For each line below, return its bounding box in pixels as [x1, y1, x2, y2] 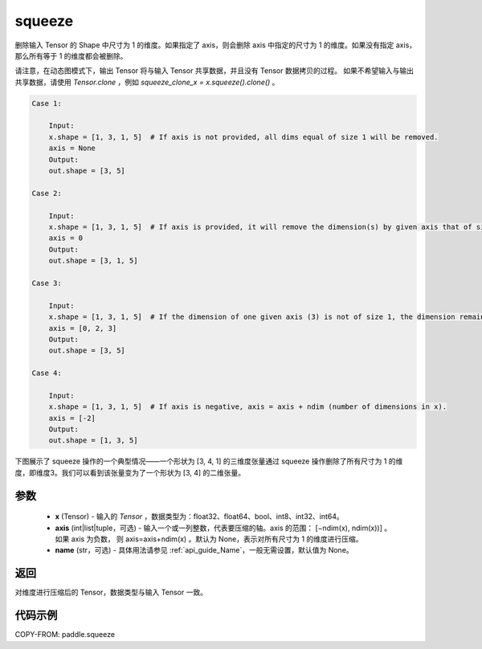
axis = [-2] [48, 414, 96, 422]
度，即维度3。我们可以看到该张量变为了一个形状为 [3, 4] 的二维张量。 [14, 467, 246, 477]
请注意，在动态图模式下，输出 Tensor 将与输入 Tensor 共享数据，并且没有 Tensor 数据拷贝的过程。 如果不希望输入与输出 [14, 66, 414, 76]
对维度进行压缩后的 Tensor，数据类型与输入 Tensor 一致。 [14, 587, 208, 598]
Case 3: [31, 278, 62, 288]
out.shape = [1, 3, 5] [48, 436, 138, 445]
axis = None [48, 144, 96, 153]
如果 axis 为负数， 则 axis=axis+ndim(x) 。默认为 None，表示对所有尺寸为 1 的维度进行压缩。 [55, 534, 363, 544]
